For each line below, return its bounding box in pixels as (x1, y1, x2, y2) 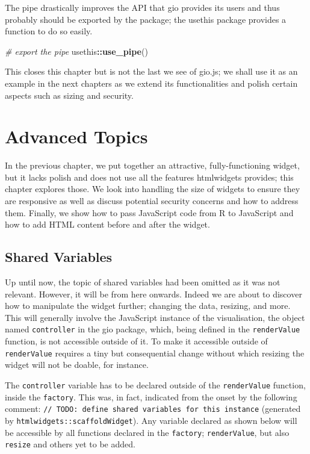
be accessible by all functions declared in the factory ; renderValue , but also (5, 426, 290, 438)
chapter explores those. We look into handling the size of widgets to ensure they (5, 182, 300, 195)
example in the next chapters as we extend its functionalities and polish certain (5, 76, 298, 89)
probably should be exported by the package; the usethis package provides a (5, 13, 287, 25)
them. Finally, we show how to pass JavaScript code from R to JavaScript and (5, 206, 294, 219)
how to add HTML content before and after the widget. (5, 218, 210, 231)
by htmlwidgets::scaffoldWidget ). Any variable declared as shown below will (5, 414, 297, 426)
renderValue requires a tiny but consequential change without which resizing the (5, 346, 305, 359)
